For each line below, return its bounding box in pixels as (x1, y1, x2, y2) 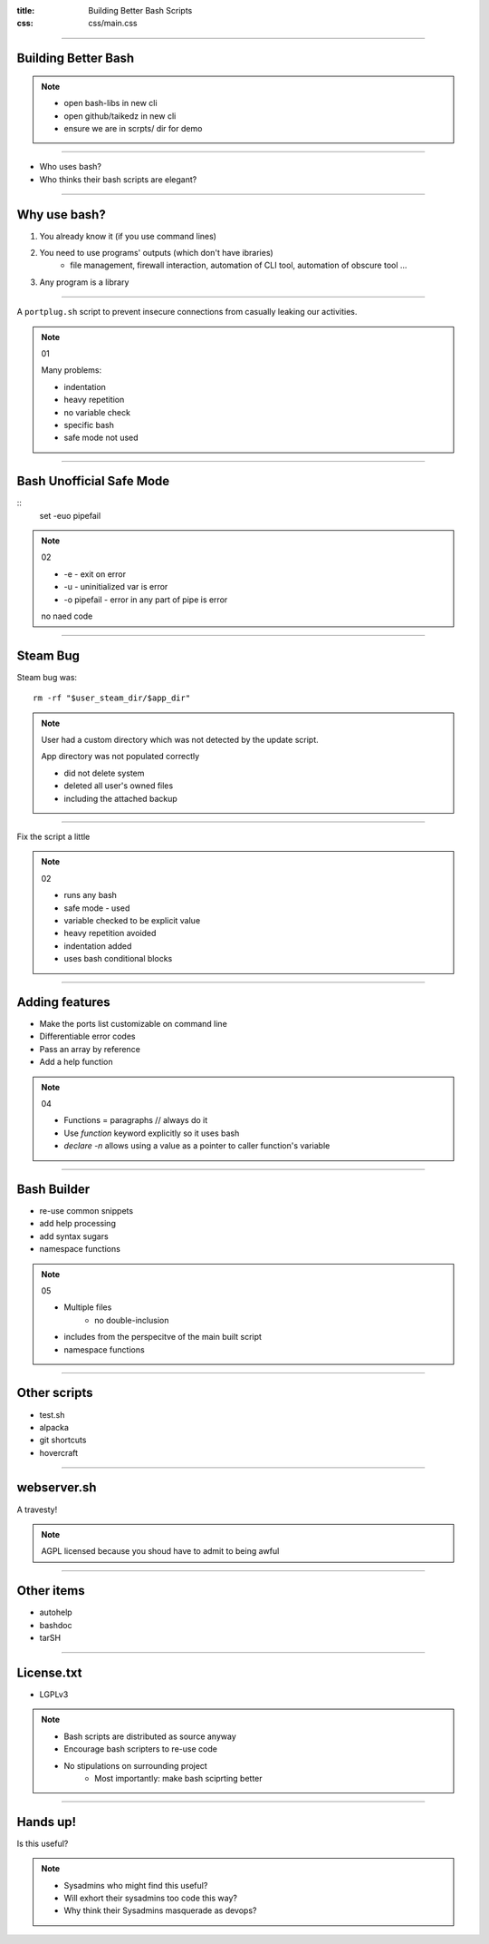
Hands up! (16, 1814, 77, 1830)
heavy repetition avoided (63, 928, 157, 939)
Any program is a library (39, 277, 129, 288)
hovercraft (39, 1447, 79, 1458)
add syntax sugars (39, 1230, 109, 1242)
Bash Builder (16, 1181, 91, 1197)
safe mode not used (63, 432, 139, 444)
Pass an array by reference (39, 1043, 140, 1054)
